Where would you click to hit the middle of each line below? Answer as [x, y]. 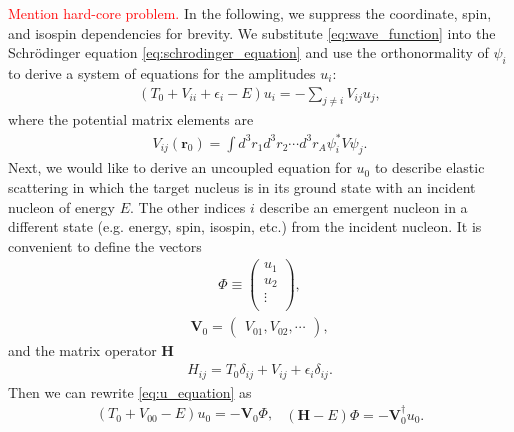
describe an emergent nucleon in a [363, 206]
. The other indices [188, 206]
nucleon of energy [61, 206]
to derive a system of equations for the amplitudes [162, 72]
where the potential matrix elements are [131, 119]
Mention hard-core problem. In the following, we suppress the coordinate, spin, [250, 13]
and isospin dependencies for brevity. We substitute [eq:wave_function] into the [252, 32]
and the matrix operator [82, 350]
